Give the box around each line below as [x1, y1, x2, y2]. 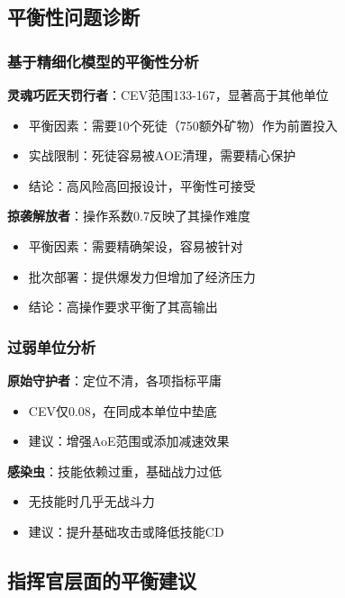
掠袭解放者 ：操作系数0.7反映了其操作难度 [7, 206, 250, 225]
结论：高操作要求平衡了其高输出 [28, 297, 218, 316]
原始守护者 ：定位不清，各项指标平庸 [7, 370, 222, 389]
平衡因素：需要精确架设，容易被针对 [28, 236, 243, 255]
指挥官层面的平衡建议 [7, 566, 196, 593]
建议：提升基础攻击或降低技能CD [28, 521, 224, 540]
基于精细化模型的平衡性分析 [7, 50, 199, 72]
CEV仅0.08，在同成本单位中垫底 [28, 401, 217, 420]
